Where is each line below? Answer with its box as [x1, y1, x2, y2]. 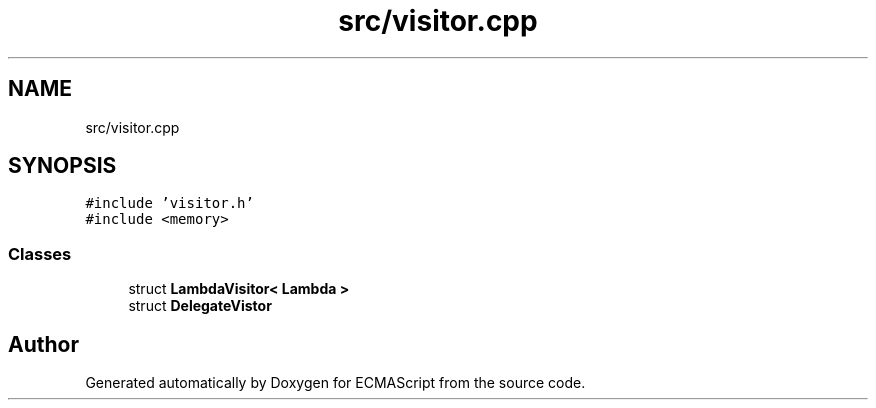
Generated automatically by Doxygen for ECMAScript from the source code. [85, 374, 586, 392]
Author [8, 331, 79, 357]
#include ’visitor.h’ [85, 195, 254, 212]
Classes [8, 243, 72, 264]
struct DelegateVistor [128, 297, 272, 315]
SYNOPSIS [8, 153, 117, 179]
